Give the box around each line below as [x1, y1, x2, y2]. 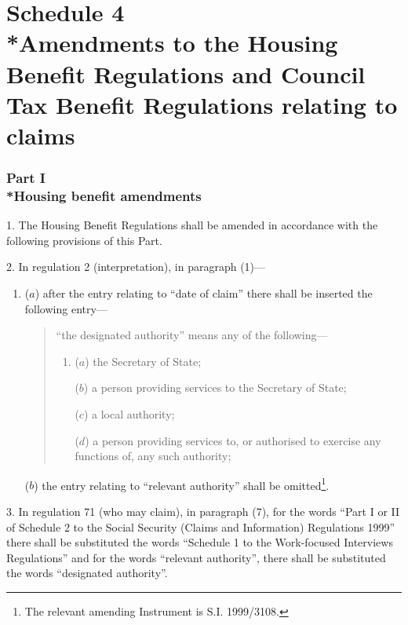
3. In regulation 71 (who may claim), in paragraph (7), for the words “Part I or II [6, 503, 400, 520]
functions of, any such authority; [75, 448, 231, 464]
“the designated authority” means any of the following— [56, 327, 328, 343]
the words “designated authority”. [6, 565, 168, 581]
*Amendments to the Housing [6, 27, 338, 59]
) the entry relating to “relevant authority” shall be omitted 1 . [34, 474, 330, 493]
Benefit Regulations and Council [6, 57, 366, 90]
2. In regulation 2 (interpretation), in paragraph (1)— [6, 258, 266, 275]
